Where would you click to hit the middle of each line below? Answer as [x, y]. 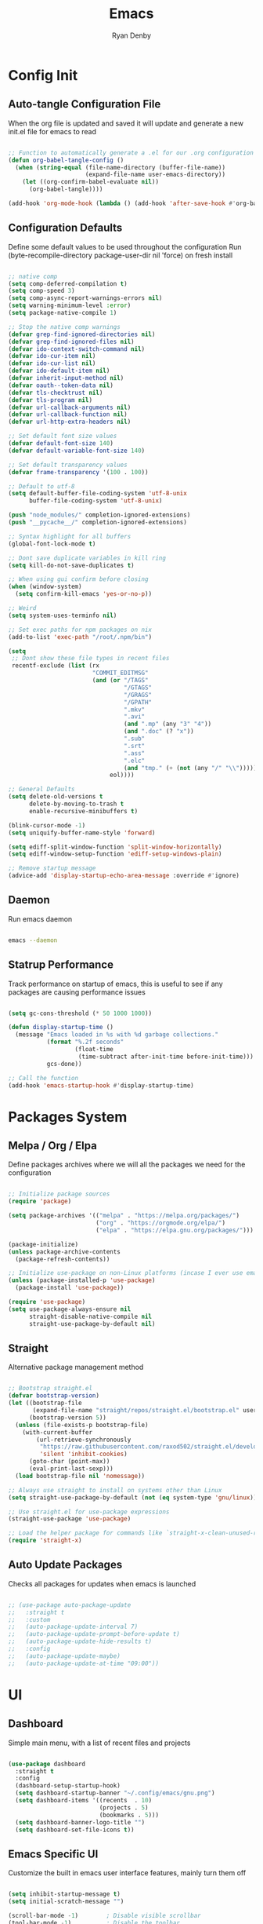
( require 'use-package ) [47, 1302]
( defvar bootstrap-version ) [54, 1396]
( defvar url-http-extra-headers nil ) [70, 422]
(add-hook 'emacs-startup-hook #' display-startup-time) [101, 1085]
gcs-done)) [64, 1064]
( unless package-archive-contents [65, 1252]
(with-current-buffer [57, 1432]
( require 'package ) [40, 1202]
